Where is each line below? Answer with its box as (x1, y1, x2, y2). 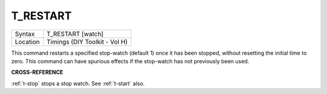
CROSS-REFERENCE (11, 69, 64, 76)
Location (15, 37, 40, 46)
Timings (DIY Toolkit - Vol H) (46, 37, 128, 46)
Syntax (15, 30, 35, 38)
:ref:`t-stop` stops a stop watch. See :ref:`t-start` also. (11, 80, 145, 87)
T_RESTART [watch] (46, 30, 104, 38)
